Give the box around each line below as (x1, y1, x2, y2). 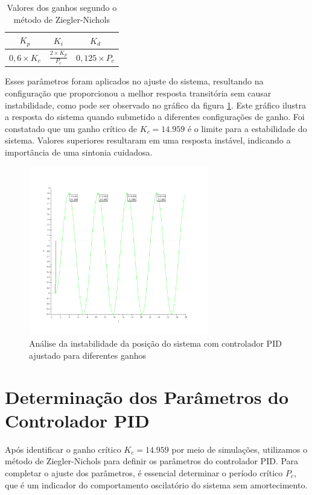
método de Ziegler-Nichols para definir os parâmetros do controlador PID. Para (5, 455, 299, 467)
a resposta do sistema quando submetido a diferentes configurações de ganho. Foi (5, 110, 305, 123)
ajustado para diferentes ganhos (29, 348, 146, 361)
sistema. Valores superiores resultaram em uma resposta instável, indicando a (5, 134, 291, 147)
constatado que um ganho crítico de (5, 122, 138, 134)
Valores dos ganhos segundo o (7, 1, 117, 13)
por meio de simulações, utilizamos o (171, 443, 308, 455)
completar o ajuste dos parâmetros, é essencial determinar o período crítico (5, 466, 283, 479)
